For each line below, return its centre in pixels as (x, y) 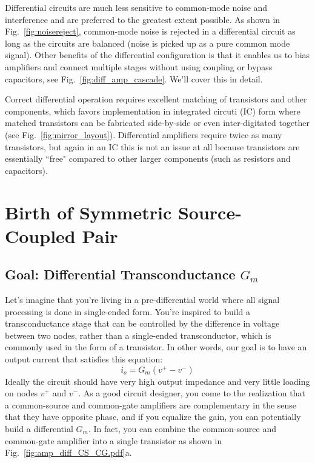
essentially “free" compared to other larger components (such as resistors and (148, 158)
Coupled (40, 235)
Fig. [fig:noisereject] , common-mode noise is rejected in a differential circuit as (150, 31)
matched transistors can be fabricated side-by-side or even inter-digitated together (157, 123)
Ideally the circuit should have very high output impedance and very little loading (157, 381)
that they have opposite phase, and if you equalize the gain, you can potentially (153, 417)
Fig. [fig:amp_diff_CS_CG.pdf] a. (68, 452)
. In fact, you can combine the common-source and (182, 429)
